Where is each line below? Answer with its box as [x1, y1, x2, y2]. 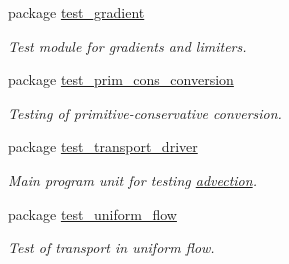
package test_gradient [8, 2, 145, 22]
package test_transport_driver [8, 136, 198, 157]
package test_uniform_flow [8, 203, 177, 224]
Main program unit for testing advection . [8, 169, 257, 190]
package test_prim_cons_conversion [8, 69, 234, 90]
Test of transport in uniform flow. [8, 237, 215, 258]
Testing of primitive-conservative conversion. [8, 102, 282, 123]
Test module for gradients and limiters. [8, 35, 247, 56]
